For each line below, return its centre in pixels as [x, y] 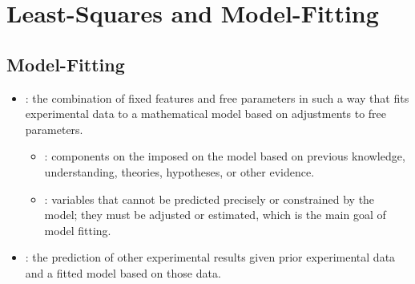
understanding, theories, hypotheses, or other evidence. [179, 171]
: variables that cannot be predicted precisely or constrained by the [210, 199]
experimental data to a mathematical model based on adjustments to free [206, 114]
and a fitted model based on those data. [123, 272]
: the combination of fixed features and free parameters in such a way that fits [217, 97]
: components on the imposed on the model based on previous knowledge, [225, 156]
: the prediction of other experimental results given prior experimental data [210, 257]
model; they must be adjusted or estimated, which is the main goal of [215, 215]
